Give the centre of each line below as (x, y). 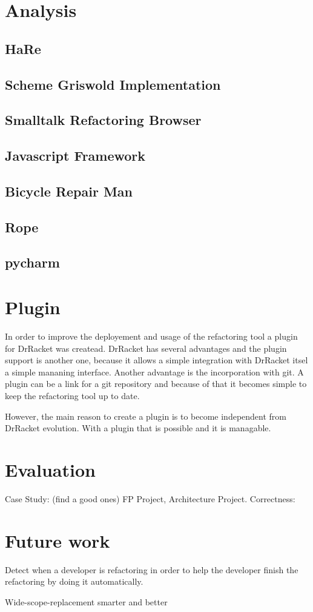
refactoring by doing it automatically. (74, 581)
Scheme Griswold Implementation (113, 84)
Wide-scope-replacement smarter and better (86, 601)
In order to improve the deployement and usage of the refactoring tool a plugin (151, 336)
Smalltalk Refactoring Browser (103, 120)
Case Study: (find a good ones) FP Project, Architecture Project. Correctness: (150, 498)
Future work (58, 540)
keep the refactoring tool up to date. (72, 395)
